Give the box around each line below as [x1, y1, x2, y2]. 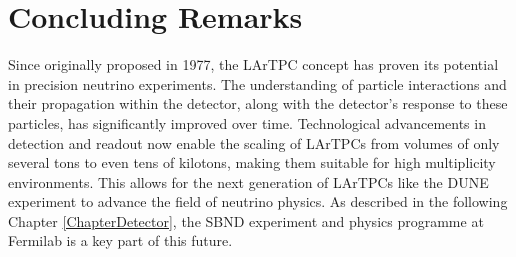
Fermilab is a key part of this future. [8, 230, 233, 251]
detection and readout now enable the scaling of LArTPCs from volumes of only [8, 132, 500, 153]
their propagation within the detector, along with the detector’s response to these [8, 93, 508, 114]
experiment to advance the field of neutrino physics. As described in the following [8, 191, 508, 212]
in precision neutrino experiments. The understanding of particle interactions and [8, 73, 507, 94]
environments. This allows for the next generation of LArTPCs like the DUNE [8, 171, 489, 192]
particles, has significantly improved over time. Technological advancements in [8, 112, 486, 133]
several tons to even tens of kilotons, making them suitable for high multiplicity [8, 152, 496, 173]
